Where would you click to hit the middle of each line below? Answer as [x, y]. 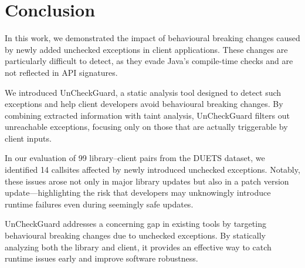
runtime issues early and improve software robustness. [101, 258]
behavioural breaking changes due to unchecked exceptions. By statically [135, 235]
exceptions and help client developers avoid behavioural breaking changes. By [144, 104]
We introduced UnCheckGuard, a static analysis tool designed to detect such [143, 92]
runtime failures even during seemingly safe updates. [99, 204]
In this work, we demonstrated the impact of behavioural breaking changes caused [152, 38]
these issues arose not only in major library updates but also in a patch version [147, 181]
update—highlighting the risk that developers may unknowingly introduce [138, 192]
